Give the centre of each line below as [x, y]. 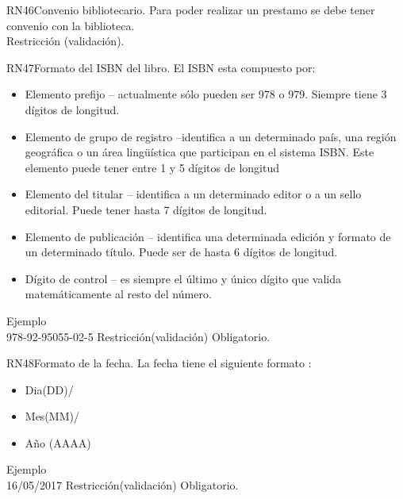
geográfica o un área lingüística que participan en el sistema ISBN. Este [200, 152]
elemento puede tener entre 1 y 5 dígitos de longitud [152, 167]
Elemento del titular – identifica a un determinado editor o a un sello [193, 194]
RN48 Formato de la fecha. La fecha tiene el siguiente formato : [159, 363]
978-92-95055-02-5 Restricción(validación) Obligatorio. [138, 336]
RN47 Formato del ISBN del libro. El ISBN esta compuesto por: [161, 67]
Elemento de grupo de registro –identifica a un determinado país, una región [211, 136]
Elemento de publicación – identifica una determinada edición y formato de [208, 236]
